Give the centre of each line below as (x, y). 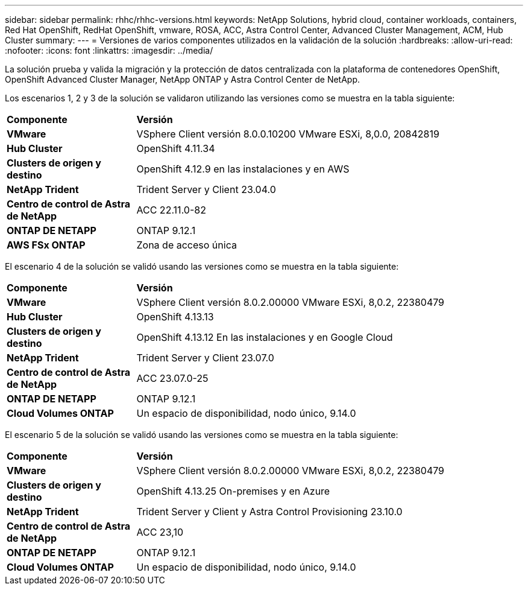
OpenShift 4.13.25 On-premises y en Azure (233, 491)
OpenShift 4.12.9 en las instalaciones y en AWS (243, 169)
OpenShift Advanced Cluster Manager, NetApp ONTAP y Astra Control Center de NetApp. (183, 79)
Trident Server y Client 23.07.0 (205, 358)
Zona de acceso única (187, 245)
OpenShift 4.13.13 (175, 317)
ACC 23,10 (160, 532)
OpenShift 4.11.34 (176, 148)
